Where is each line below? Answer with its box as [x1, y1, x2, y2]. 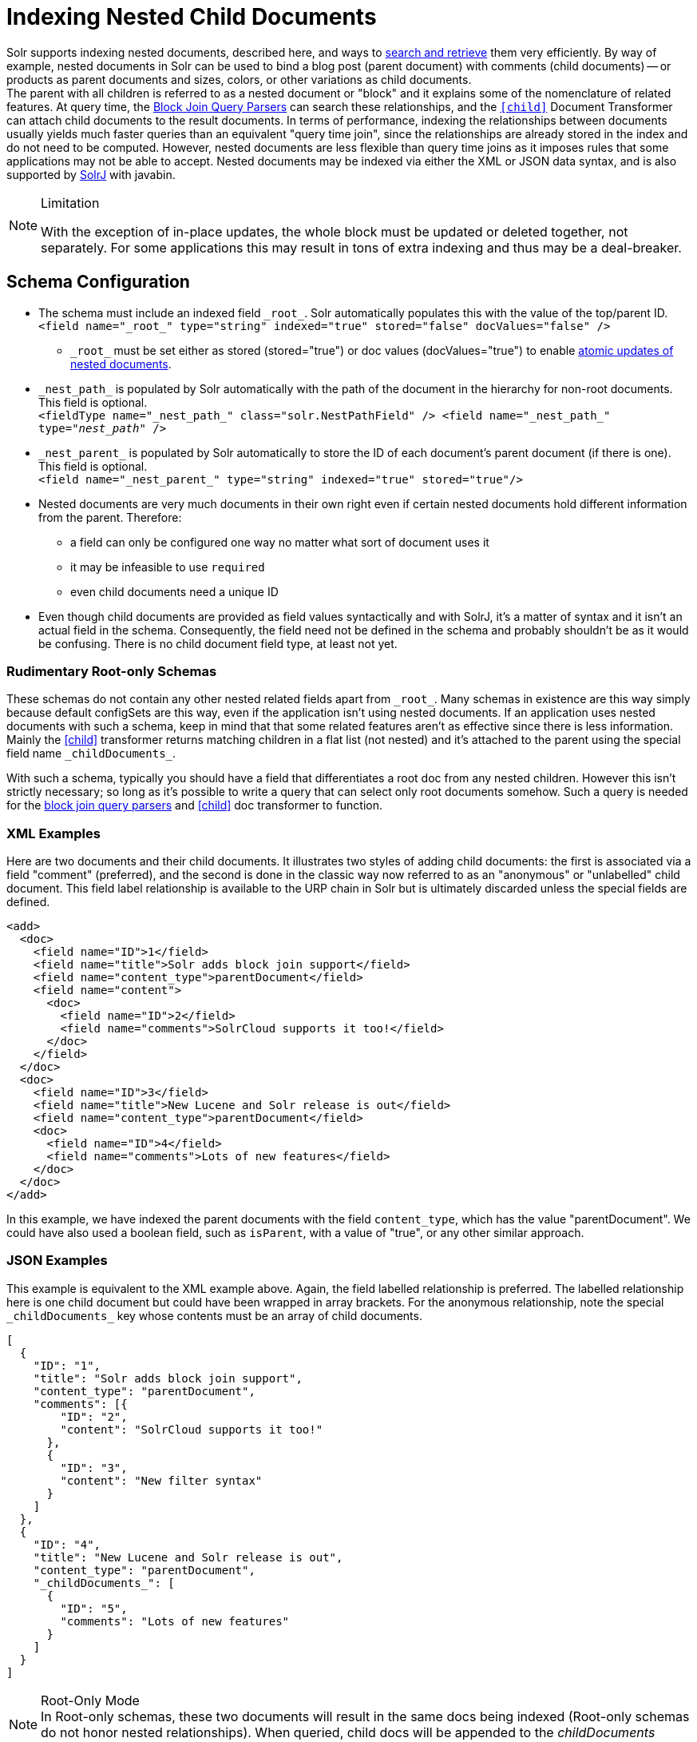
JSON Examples [6, 1252, 108, 1269]
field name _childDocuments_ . [6, 746, 176, 761]
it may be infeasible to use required [70, 559, 265, 574]
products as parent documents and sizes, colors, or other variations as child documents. [6, 72, 472, 86]
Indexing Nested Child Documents [6, 3, 377, 30]
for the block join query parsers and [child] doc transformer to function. [6, 798, 383, 813]
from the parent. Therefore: [38, 510, 182, 524]
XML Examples [6, 825, 101, 841]
